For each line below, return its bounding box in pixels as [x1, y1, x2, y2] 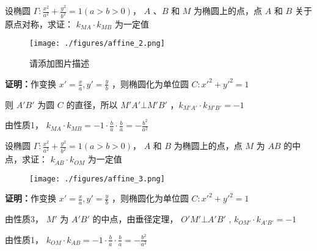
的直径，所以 [66, 98, 118, 111]
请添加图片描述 [29, 57, 89, 70]
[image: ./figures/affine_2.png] [29, 39, 165, 48]
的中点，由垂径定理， [92, 213, 178, 225]
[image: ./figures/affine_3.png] [29, 174, 165, 183]
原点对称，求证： [5, 17, 73, 30]
